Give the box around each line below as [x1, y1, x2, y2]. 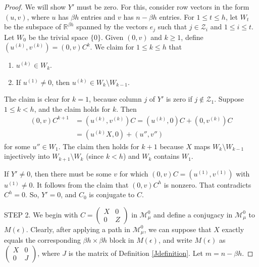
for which [119, 168, 148, 179]
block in [109, 235, 134, 245]
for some [4, 141, 30, 151]
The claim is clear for [4, 94, 70, 104]
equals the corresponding [4, 235, 81, 245]
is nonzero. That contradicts [164, 179, 251, 190]
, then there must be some [30, 168, 112, 179]
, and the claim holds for [34, 104, 111, 114]
